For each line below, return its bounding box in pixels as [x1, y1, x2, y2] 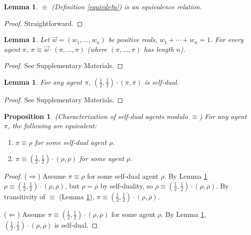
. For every [210, 34, 244, 45]
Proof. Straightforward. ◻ [4, 18, 83, 28]
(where [87, 44, 107, 54]
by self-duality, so [100, 180, 153, 190]
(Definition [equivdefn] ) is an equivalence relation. [52, 1, 202, 11]
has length [143, 44, 174, 54]
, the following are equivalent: [7, 120, 97, 131]
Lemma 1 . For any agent [4, 76, 83, 87]
